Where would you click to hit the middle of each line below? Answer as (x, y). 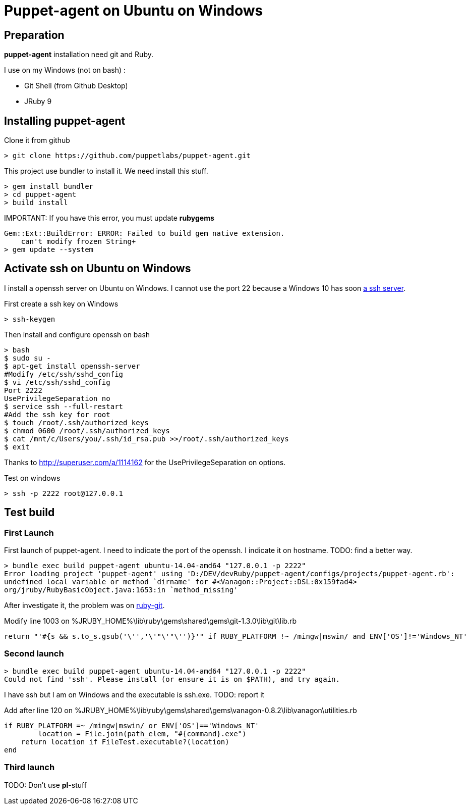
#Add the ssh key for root (57, 414)
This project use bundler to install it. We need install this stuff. (106, 171)
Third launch (30, 767)
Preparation (34, 35)
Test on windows (32, 478)
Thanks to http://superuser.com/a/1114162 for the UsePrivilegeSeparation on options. (145, 462)
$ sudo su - (27, 358)
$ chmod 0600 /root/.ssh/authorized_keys (87, 431)
